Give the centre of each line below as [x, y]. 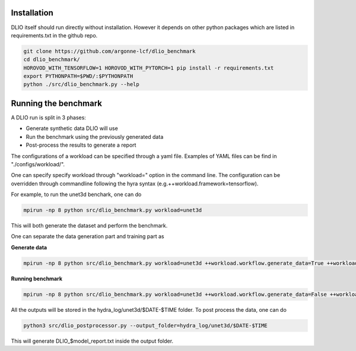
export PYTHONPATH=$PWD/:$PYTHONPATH [78, 76]
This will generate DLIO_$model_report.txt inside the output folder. [92, 341]
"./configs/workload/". [38, 164]
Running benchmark [36, 279]
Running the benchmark [56, 103]
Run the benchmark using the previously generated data [95, 137]
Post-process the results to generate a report [81, 145]
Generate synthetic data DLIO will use [72, 128]
